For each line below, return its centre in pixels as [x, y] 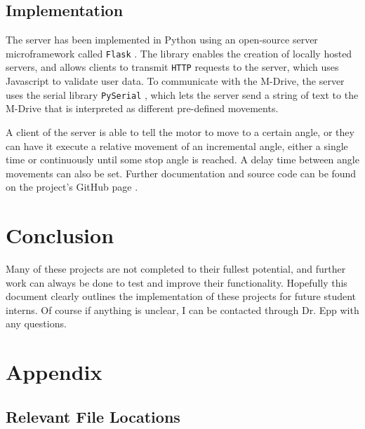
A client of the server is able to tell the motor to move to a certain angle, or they [180, 131]
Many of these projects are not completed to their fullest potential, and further [176, 269]
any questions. [36, 324]
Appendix [54, 372]
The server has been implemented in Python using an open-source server [162, 40]
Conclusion [60, 235]
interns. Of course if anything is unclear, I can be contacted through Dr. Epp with [182, 309]
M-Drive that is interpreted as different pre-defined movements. [142, 108]
